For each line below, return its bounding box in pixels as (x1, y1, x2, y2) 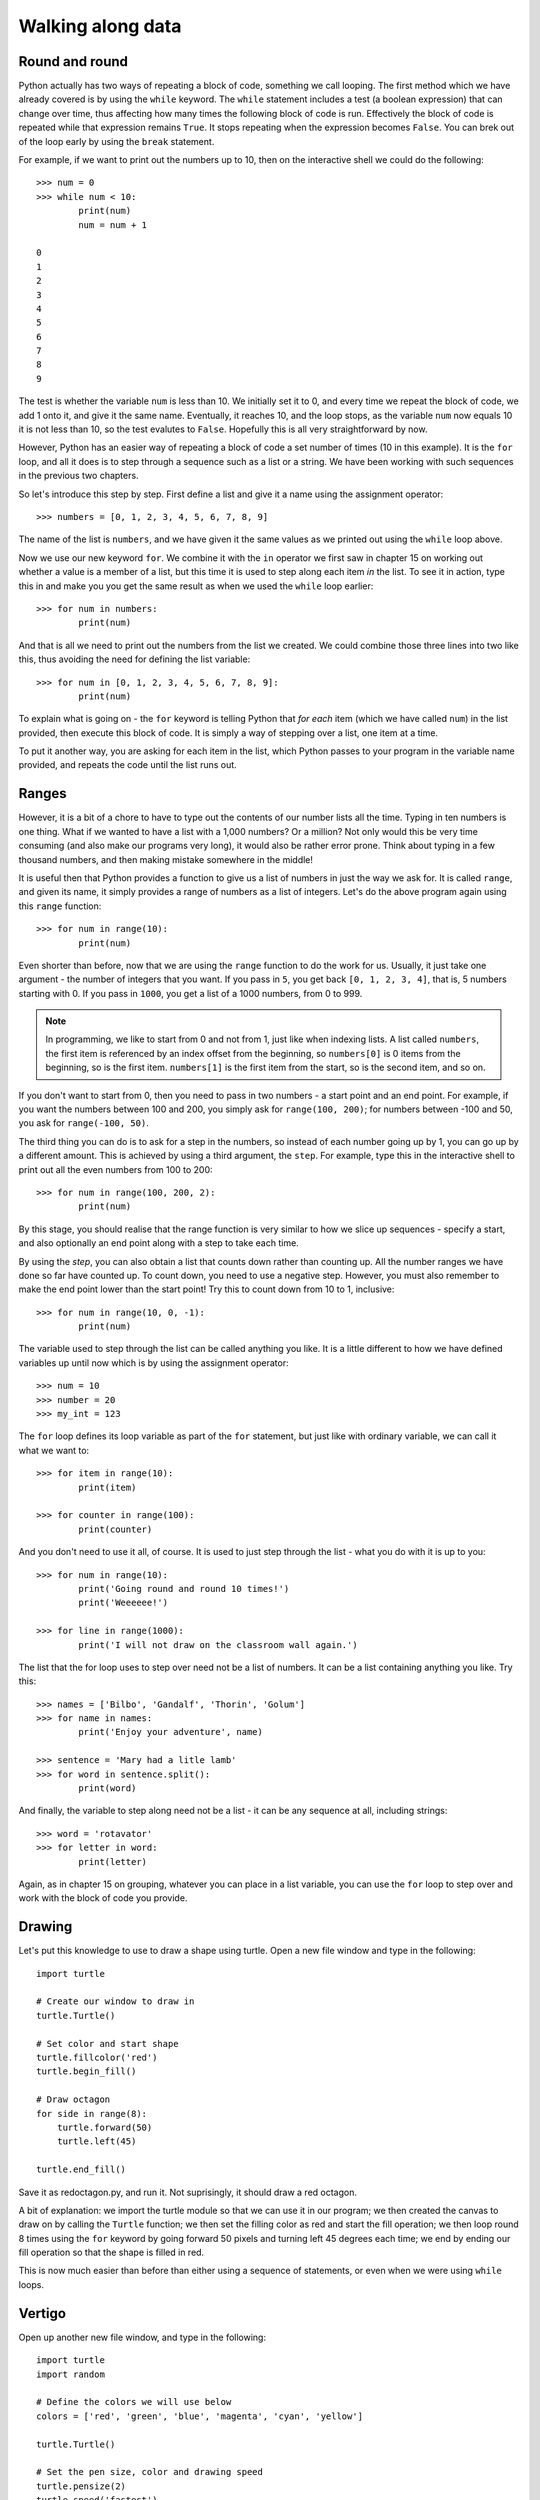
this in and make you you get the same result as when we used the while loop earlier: (18, 580, 374, 592)
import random (36, 2368, 105, 2380)
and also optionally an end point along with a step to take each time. (18, 1237, 299, 1249)
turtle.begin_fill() (36, 2066, 137, 2077)
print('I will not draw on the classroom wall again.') (78, 1639, 359, 1650)
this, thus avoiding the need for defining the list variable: (18, 653, 251, 665)
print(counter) (78, 1523, 153, 1535)
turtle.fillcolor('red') (36, 2052, 158, 2064)
